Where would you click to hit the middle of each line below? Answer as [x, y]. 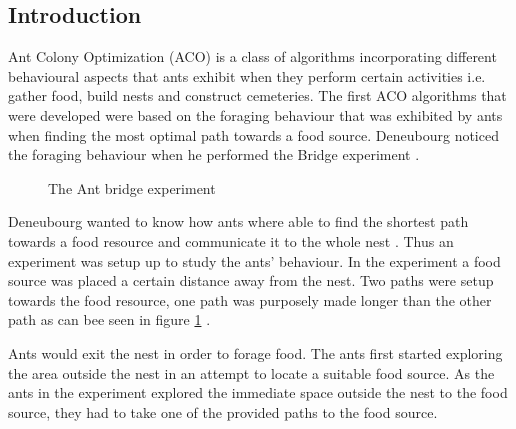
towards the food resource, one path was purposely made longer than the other [250, 299]
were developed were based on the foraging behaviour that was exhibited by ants [255, 114]
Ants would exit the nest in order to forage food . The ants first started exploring [255, 352]
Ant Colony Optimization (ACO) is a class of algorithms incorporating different [252, 56]
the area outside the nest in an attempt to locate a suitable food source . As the [251, 372]
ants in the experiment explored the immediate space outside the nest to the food [258, 392]
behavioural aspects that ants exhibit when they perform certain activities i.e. [247, 75]
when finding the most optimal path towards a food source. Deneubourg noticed [253, 134]
